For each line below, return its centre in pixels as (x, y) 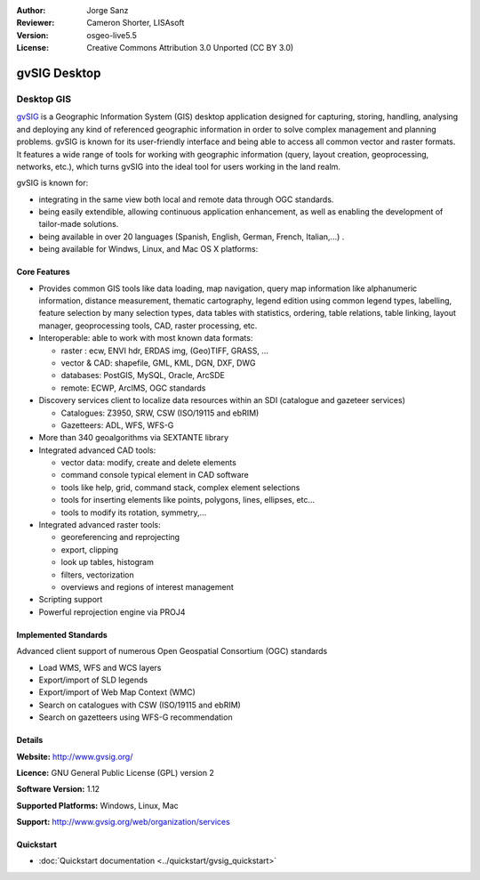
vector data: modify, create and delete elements (149, 463)
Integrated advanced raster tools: (100, 525)
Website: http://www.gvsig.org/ (75, 756)
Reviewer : (36, 23)
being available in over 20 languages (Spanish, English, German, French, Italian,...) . (192, 237)
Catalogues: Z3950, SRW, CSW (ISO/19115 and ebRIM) (160, 413)
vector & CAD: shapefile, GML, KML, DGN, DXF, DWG (158, 363)
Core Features (43, 272)
